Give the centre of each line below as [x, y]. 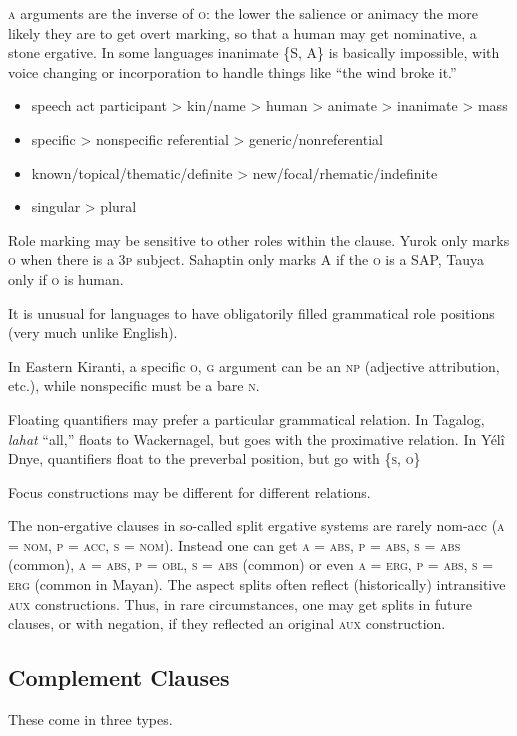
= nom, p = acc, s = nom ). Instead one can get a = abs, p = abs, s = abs [234, 544]
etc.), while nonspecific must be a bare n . [134, 385]
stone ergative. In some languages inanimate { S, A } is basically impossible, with [254, 52]
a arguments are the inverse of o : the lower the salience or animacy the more [243, 13]
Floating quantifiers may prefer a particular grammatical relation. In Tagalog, [246, 418]
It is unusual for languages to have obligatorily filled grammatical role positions [251, 312]
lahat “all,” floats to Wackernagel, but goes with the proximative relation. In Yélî [256, 438]
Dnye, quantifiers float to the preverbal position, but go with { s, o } [214, 458]
